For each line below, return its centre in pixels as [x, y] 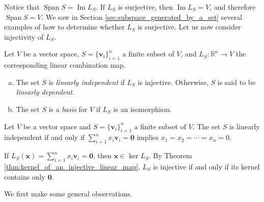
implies [148, 137]
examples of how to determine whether [64, 27]
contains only [25, 176]
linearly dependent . [45, 92]
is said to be [237, 82]
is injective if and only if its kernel [206, 166]
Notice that [22, 7]
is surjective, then [145, 7]
